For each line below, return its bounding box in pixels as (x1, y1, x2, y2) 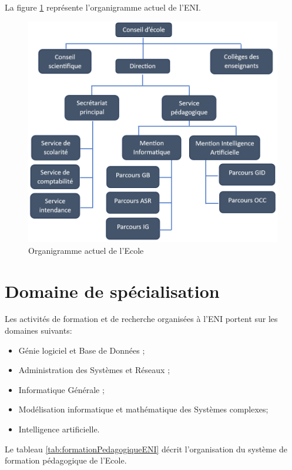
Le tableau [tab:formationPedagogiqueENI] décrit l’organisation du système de (5, 442, 287, 455)
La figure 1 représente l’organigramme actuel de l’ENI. (5, 1, 201, 13)
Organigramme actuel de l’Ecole (28, 244, 144, 256)
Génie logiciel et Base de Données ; (18, 344, 145, 356)
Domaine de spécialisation (5, 278, 220, 303)
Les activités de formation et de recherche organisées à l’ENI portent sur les (5, 313, 278, 325)
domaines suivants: (5, 324, 72, 337)
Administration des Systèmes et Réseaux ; (18, 364, 170, 376)
